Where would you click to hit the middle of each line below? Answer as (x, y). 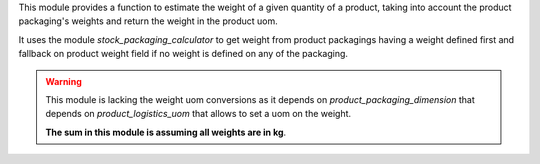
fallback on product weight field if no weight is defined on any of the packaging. (183, 54)
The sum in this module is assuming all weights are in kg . (166, 132)
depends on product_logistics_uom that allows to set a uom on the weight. (198, 114)
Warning (63, 81)
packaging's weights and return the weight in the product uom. (148, 21)
